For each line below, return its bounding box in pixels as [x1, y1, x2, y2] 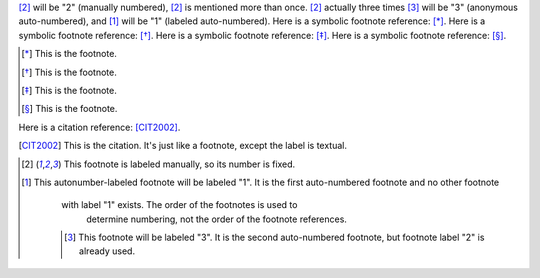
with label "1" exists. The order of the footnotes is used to [61, 199, 298, 211]
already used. [78, 245, 135, 257]
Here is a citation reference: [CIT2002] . [18, 121, 181, 133]
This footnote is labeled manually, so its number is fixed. [63, 158, 296, 170]
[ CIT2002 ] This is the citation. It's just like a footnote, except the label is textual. [18, 140, 347, 152]
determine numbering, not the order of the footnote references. [86, 213, 347, 225]
